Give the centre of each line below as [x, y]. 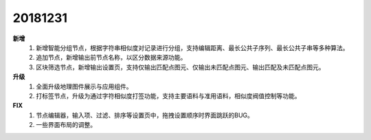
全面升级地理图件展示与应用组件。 [84, 86]
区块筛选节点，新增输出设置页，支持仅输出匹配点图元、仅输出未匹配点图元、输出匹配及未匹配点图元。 [180, 67]
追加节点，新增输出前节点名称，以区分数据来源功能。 [111, 58]
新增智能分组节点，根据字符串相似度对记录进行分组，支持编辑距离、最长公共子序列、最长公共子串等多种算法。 [192, 47]
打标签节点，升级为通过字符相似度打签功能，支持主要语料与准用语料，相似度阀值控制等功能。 [168, 95]
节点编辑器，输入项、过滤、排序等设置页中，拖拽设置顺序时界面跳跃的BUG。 [145, 115]
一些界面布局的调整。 [66, 125]
